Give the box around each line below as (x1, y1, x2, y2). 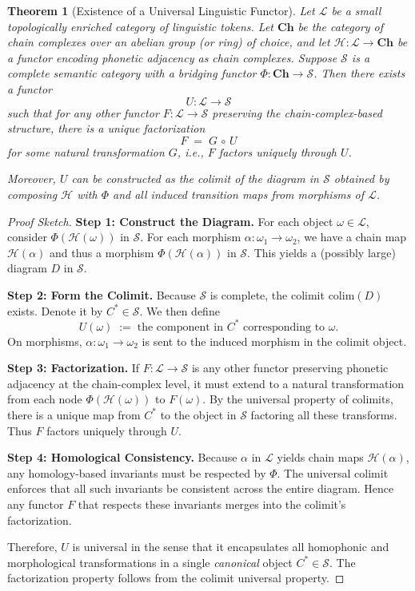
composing (7, 185, 58, 202)
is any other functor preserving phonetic (191, 359, 389, 376)
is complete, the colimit (209, 286, 325, 303)
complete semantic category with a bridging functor (7, 65, 257, 81)
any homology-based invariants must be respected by (7, 464, 266, 481)
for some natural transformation (7, 143, 165, 160)
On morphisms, (7, 332, 82, 349)
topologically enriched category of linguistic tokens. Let (7, 18, 274, 34)
